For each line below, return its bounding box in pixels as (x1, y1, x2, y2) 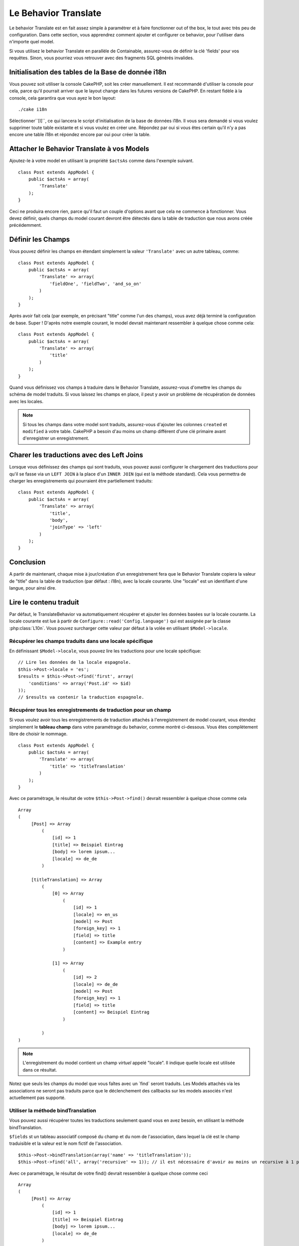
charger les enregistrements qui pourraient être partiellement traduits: (9, 477, 153, 483)
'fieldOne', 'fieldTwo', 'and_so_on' (49, 281, 142, 287)
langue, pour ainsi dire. (9, 585, 57, 591)
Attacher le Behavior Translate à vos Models (9, 145, 149, 153)
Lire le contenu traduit (9, 598, 79, 607)
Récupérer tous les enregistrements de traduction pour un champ (9, 707, 171, 714)
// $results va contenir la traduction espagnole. (18, 694, 145, 700)
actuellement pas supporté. (9, 1094, 66, 1101)
